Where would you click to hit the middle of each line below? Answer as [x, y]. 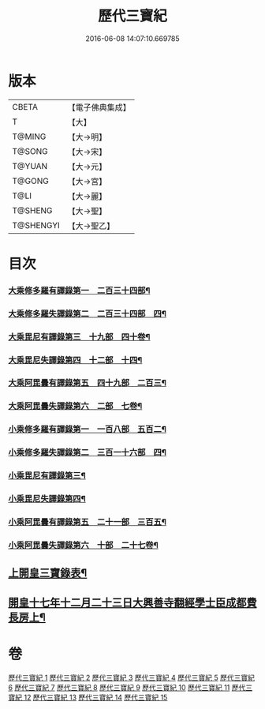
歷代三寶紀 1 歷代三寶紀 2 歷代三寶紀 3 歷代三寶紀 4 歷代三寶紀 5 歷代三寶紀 [131, 677]
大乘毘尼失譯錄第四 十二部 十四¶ [75, 360]
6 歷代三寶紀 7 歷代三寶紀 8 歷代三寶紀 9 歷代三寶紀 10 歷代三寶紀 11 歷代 [127, 687]
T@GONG [30, 181]
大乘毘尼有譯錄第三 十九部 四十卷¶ [79, 336]
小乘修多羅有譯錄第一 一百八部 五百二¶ [88, 430]
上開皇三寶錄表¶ [48, 573]
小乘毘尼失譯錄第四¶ [47, 499]
